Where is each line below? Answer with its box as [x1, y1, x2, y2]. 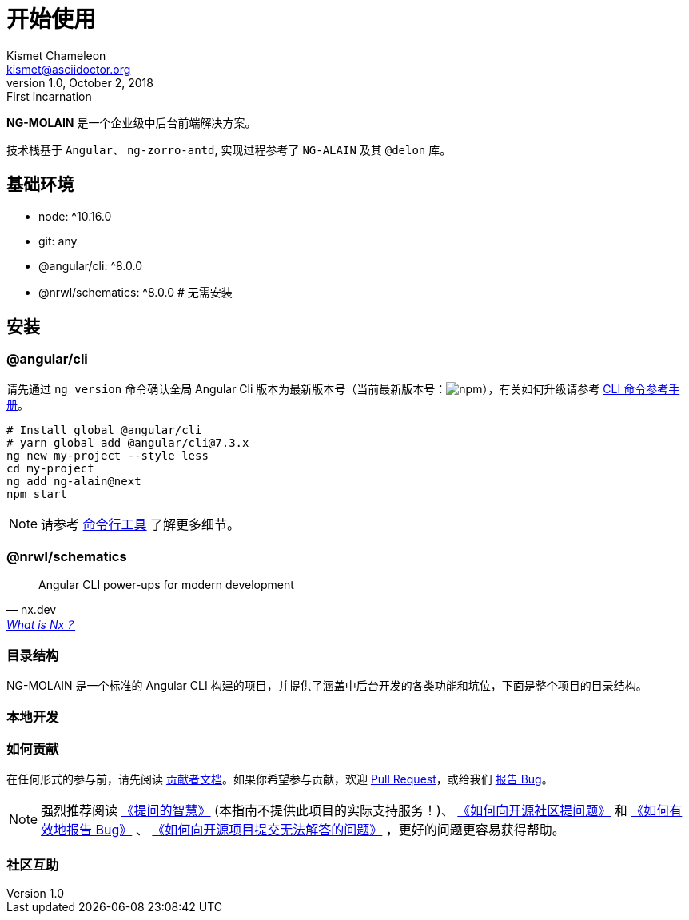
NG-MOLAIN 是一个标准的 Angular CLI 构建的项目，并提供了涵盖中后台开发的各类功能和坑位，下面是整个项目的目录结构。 [6, 679, 647, 693]
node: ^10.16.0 [38, 209, 112, 223]
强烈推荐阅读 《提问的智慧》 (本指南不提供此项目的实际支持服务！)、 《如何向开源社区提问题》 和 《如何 [41, 803, 670, 819]
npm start [6, 487, 67, 500]
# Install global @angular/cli [6, 423, 202, 436]
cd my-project [6, 461, 94, 475]
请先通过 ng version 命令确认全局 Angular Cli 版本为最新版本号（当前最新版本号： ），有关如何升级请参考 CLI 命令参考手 [6, 381, 680, 396]
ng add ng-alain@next [6, 474, 141, 488]
